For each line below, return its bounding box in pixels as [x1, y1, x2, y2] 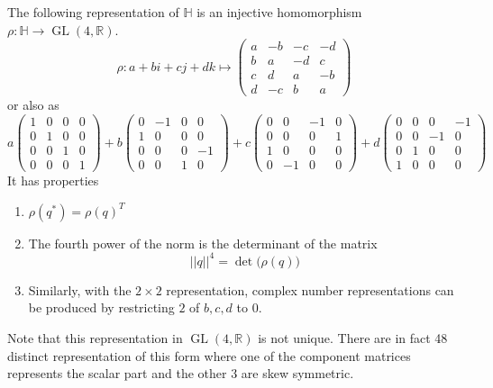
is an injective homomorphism [196, 3, 362, 21]
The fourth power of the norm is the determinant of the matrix [28, 233, 378, 252]
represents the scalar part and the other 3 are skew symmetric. [7, 364, 354, 383]
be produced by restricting [28, 298, 175, 317]
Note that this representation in [7, 329, 183, 347]
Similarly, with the [28, 280, 132, 299]
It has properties [7, 171, 99, 190]
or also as [7, 95, 59, 114]
